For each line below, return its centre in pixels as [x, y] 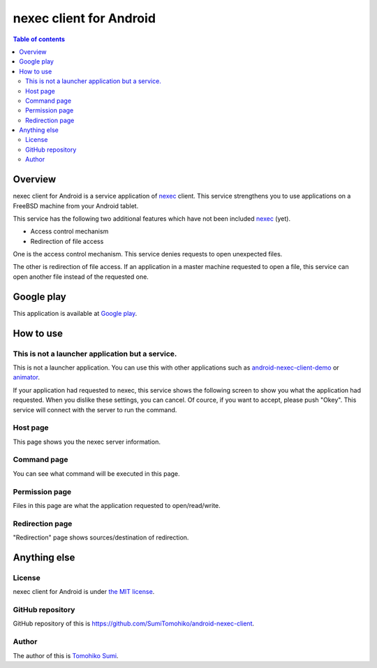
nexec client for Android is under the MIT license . [84, 592]
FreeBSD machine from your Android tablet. [76, 205]
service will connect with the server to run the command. [95, 409]
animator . [26, 377]
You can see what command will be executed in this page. [97, 473]
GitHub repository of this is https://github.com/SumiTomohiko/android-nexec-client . [134, 624]
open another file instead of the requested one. [81, 277]
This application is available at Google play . [75, 313]
